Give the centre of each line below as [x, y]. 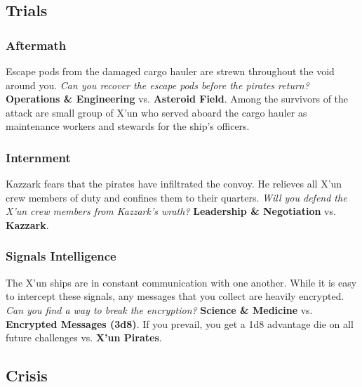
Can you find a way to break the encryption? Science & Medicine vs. [159, 309]
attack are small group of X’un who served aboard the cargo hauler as [156, 112]
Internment [38, 157]
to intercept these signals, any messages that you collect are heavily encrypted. [175, 296]
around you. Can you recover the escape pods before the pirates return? [157, 85]
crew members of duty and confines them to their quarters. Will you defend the [176, 197]
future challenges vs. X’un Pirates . [84, 337]
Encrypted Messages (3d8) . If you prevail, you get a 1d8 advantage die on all [180, 323]
